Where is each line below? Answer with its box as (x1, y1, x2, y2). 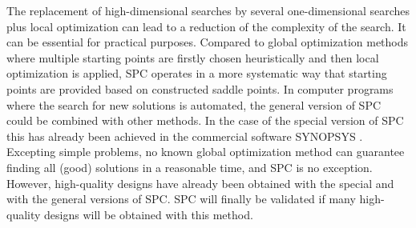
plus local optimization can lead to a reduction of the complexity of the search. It (6, 18, 406, 34)
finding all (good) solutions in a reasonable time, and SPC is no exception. (6, 158, 373, 175)
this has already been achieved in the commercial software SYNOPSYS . (6, 127, 363, 144)
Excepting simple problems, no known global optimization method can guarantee (6, 143, 405, 160)
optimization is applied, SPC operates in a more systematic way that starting (6, 65, 387, 82)
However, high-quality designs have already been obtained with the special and (6, 174, 394, 191)
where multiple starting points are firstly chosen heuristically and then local (6, 49, 379, 66)
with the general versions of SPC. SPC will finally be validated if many (6, 190, 356, 207)
